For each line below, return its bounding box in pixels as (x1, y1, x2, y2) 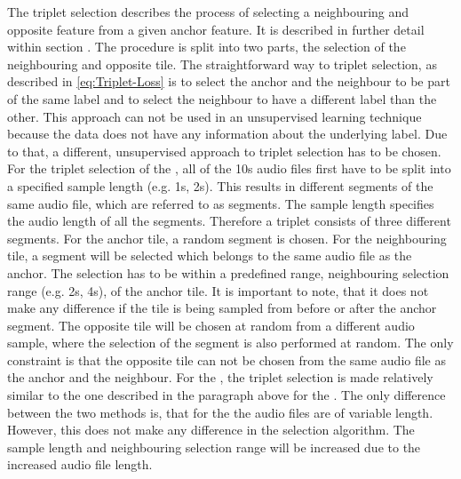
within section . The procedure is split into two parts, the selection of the (7, 37, 406, 56)
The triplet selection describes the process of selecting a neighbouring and (7, 3, 409, 20)
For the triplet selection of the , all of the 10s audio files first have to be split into (7, 159, 451, 178)
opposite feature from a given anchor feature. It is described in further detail (7, 20, 425, 38)
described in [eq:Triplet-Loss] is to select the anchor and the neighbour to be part (7, 72, 450, 91)
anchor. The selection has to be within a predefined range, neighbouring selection (7, 263, 449, 282)
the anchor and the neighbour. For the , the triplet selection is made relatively (7, 368, 433, 387)
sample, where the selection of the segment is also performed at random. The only (7, 333, 454, 352)
